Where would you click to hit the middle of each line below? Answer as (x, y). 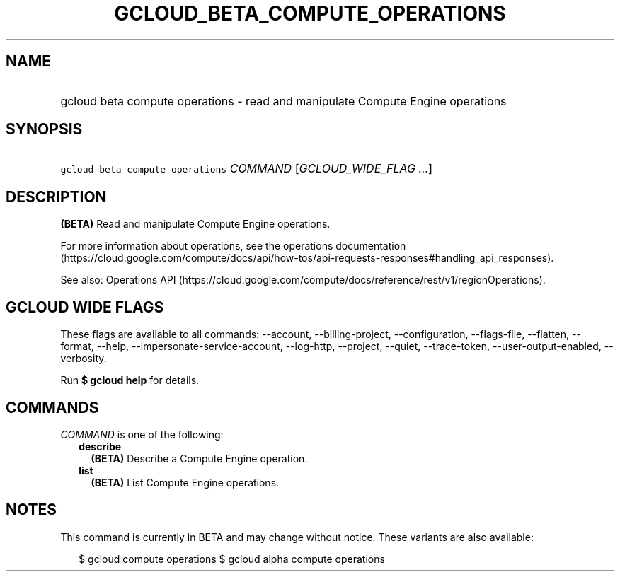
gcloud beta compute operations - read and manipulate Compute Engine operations (283, 101)
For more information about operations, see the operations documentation (233, 246)
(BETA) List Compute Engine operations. (185, 482)
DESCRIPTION (56, 197)
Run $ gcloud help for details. (130, 380)
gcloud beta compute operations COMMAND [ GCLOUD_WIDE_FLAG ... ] (247, 169)
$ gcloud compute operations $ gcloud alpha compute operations (232, 559)
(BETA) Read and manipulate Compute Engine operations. (195, 224)
